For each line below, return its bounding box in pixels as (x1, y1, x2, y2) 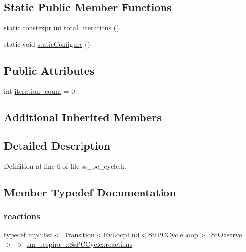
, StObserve (207, 229, 242, 239)
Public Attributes (4, 62, 95, 78)
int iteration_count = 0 (4, 85, 75, 96)
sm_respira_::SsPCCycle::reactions (26, 239, 133, 249)
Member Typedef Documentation (4, 185, 176, 200)
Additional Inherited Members (4, 109, 162, 124)
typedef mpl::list (4, 229, 53, 239)
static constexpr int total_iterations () (4, 22, 119, 33)
